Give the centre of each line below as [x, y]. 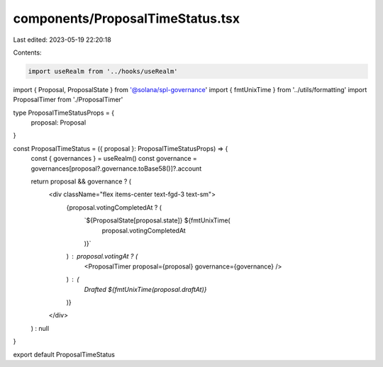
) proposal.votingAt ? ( [102, 256]
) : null [40, 328]
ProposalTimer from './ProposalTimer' [68, 100]
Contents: [27, 52]
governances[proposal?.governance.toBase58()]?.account [116, 168]
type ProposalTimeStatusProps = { [64, 113]
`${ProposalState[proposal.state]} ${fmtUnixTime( [157, 220]
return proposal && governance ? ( [81, 181]
